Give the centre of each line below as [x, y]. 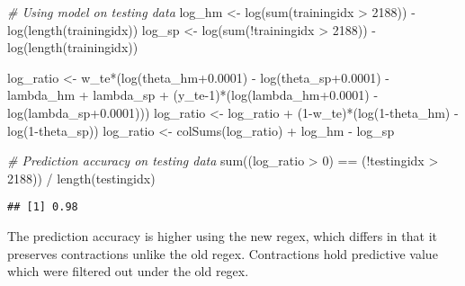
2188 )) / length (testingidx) [81, 178]
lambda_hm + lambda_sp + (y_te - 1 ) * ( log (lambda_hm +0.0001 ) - [193, 95]
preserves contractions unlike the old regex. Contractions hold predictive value [223, 253]
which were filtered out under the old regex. [128, 271]
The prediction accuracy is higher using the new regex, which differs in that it [222, 236]
